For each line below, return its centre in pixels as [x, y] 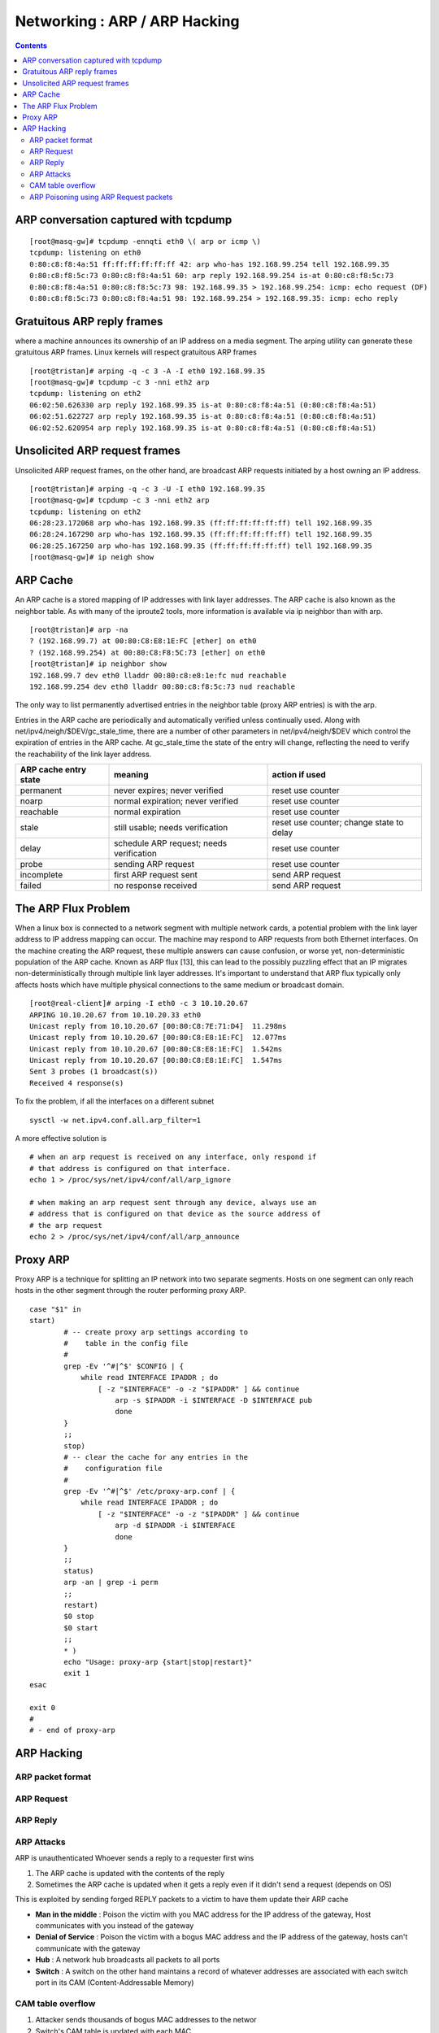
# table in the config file [126, 1343]
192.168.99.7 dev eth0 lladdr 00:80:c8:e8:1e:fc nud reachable [158, 675]
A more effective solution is [61, 1138]
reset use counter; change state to [338, 823]
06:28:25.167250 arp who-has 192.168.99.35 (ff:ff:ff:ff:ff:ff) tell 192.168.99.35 [201, 546]
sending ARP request [154, 864]
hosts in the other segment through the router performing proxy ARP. [130, 1291]
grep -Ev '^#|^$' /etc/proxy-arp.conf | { [150, 1491]
